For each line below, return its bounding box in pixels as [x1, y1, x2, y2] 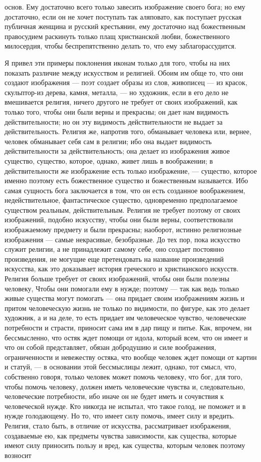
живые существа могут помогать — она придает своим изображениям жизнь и [5, 293, 245, 303]
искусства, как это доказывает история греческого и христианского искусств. [5, 263, 239, 274]
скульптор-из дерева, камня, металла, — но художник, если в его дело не [5, 87, 229, 97]
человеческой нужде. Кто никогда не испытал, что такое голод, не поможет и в [5, 400, 246, 411]
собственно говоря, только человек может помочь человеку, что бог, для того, [5, 371, 242, 381]
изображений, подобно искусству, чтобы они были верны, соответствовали [5, 214, 233, 225]
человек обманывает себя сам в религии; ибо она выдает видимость [5, 136, 212, 146]
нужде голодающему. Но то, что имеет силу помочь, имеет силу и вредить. [5, 410, 235, 421]
